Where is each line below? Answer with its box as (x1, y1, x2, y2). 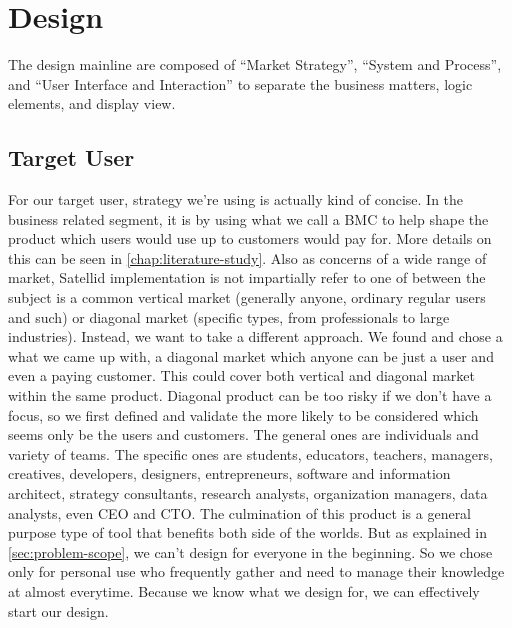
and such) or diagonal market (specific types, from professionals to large (8, 306, 450, 327)
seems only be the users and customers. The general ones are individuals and (8, 424, 479, 445)
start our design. (8, 600, 109, 621)
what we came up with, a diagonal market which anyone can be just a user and (8, 345, 494, 366)
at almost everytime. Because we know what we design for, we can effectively (8, 580, 480, 601)
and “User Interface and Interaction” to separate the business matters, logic (8, 73, 473, 94)
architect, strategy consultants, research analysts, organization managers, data (8, 483, 488, 504)
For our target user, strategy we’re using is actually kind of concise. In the (8, 189, 464, 210)
